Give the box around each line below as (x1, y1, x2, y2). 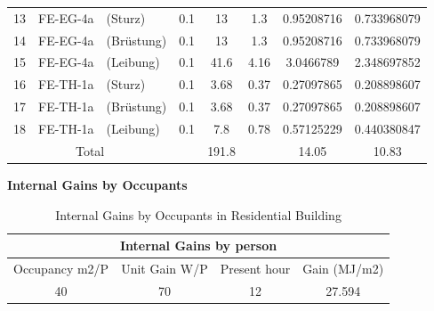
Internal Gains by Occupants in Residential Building (55, 205, 342, 224)
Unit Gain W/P (121, 258, 208, 277)
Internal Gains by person (119, 236, 277, 255)
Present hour (220, 258, 291, 277)
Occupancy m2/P (13, 258, 109, 277)
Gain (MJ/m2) (302, 258, 384, 277)
